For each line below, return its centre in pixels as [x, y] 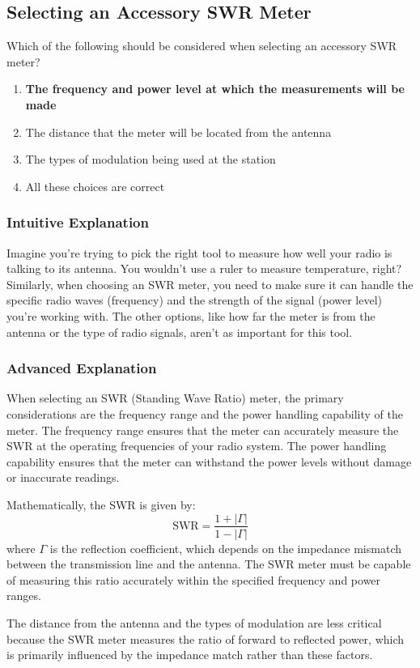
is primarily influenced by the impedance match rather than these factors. [190, 655]
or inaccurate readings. [63, 477]
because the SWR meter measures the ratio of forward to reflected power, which [206, 638]
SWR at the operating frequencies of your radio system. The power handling [197, 446]
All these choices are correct [95, 186]
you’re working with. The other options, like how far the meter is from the [191, 315]
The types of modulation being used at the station [151, 159]
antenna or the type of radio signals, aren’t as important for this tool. [180, 332]
